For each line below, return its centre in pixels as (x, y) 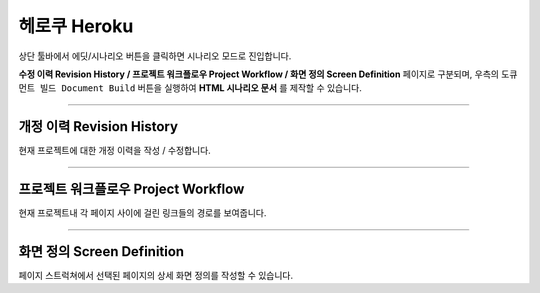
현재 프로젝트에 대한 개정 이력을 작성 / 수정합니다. (115, 151)
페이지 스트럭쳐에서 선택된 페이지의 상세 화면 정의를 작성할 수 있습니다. (156, 276)
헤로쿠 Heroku (76, 26)
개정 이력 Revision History (98, 126)
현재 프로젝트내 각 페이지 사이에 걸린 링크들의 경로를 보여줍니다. (142, 213)
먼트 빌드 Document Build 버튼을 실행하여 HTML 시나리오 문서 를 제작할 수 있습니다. (190, 88)
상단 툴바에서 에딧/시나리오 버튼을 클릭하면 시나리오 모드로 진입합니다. (155, 56)
